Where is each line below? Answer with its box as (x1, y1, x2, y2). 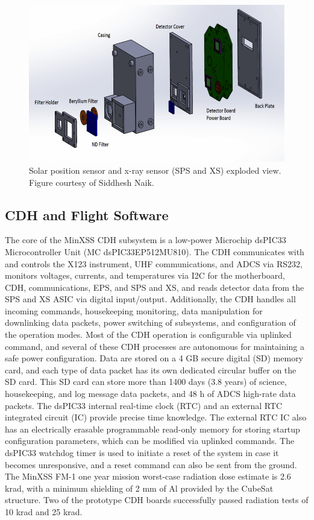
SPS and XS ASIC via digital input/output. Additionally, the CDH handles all (5, 293, 296, 305)
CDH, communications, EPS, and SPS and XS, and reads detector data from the (5, 281, 304, 293)
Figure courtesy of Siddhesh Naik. (29, 176, 154, 188)
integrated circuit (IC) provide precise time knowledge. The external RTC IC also (5, 411, 307, 423)
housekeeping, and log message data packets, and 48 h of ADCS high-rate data (5, 387, 296, 400)
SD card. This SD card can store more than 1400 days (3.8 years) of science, (5, 375, 287, 388)
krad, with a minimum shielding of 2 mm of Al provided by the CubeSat (5, 481, 274, 494)
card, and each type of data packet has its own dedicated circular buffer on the (5, 363, 297, 376)
